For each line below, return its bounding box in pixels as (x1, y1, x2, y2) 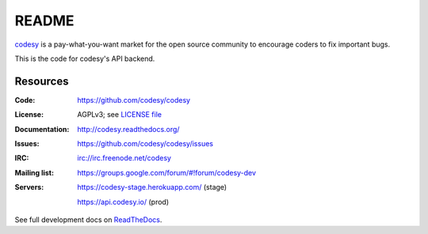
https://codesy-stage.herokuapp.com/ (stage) (77, 183, 227, 192)
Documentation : (14, 124, 70, 134)
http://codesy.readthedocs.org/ (77, 124, 180, 134)
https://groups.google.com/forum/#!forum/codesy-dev (77, 168, 257, 177)
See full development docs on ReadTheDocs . (14, 214, 162, 225)
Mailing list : (14, 168, 55, 177)
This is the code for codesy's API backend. (14, 54, 155, 63)
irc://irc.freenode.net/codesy (77, 153, 172, 163)
